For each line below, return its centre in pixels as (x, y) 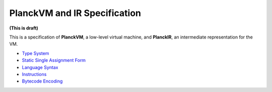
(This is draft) (24, 28)
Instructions (34, 74)
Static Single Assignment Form (54, 60)
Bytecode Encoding (42, 81)
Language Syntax (40, 67)
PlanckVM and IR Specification (75, 13)
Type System (36, 53)
